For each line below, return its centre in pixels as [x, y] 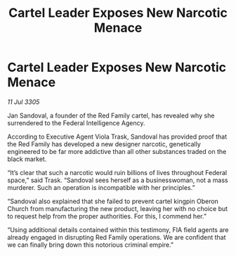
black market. [27, 159]
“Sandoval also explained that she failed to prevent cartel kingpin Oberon [113, 201]
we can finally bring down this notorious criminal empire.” [91, 245]
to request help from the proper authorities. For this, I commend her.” [107, 216]
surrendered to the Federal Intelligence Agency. [76, 123]
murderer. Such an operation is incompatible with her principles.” [101, 187]
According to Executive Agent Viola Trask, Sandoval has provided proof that [117, 136]
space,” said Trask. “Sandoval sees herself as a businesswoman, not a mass [118, 180]
